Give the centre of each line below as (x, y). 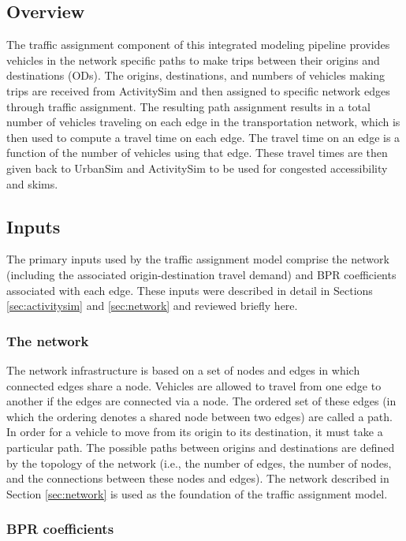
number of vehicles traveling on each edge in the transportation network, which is (203, 122)
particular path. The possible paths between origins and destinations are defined (201, 447)
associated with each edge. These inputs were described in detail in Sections (190, 290)
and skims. (32, 183)
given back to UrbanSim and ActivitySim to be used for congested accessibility (197, 168)
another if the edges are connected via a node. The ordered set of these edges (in (201, 401)
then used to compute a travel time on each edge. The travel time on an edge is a (203, 137)
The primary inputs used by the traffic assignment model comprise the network (198, 259)
